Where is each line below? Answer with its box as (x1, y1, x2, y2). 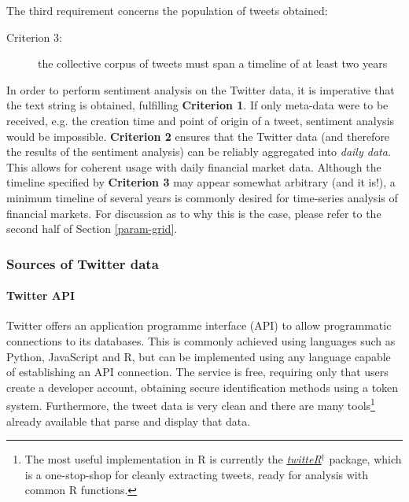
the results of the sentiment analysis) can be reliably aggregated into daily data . (6, 143, 391, 160)
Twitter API (6, 287, 76, 304)
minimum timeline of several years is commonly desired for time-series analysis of (6, 189, 398, 205)
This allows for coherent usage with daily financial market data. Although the (6, 158, 381, 175)
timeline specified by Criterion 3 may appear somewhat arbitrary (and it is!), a (6, 174, 396, 190)
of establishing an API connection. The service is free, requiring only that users (6, 364, 389, 380)
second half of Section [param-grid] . (6, 220, 178, 237)
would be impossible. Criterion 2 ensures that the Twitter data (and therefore (6, 127, 390, 144)
